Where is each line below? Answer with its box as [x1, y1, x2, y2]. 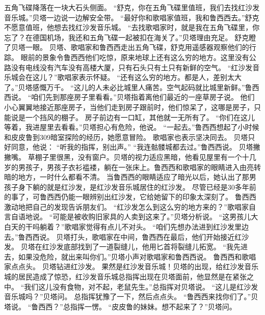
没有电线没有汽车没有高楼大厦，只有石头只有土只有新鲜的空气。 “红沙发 [11, 62, 253, 72]
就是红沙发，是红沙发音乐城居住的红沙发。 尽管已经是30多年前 [46, 181, 256, 192]
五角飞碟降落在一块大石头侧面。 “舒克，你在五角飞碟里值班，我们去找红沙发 [4, 2, 260, 12]
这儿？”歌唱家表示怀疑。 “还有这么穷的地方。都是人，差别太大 [32, 72, 242, 82]
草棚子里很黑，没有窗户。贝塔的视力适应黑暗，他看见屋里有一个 [28, 151, 242, 162]
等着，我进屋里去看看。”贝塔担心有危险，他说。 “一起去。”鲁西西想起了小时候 [4, 122, 259, 132]
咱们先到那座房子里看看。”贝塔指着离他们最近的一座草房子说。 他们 [31, 92, 255, 102]
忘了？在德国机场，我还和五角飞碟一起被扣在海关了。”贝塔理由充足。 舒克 [4, 32, 249, 42]
